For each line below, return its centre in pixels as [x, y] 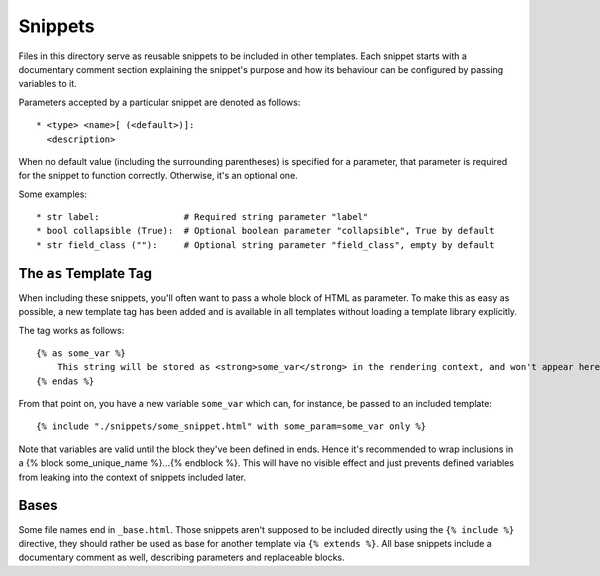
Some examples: [52, 194]
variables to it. [47, 84]
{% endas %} [65, 381]
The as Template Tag [85, 273]
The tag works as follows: [71, 330]
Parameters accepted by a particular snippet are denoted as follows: [159, 102]
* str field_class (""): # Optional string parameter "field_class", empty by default [265, 244]
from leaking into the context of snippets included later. [132, 477]
